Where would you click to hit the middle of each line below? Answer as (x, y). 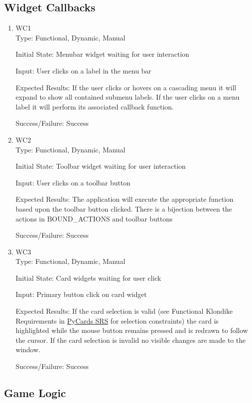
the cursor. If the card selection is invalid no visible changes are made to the (130, 340)
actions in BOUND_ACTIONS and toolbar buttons (94, 218)
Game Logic (35, 393)
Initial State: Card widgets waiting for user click (88, 277)
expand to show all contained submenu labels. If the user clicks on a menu (127, 97)
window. (28, 349)
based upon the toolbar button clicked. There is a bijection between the (124, 208)
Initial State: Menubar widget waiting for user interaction (102, 54)
